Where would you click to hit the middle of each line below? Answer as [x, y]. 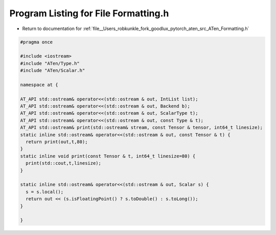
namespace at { [39, 85]
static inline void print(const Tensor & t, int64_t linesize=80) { [108, 156]
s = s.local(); [45, 192]
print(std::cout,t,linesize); [64, 163]
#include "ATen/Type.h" [50, 63]
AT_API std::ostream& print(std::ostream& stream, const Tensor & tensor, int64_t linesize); [142, 128]
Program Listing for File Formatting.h [89, 13]
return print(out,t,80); [57, 142]
